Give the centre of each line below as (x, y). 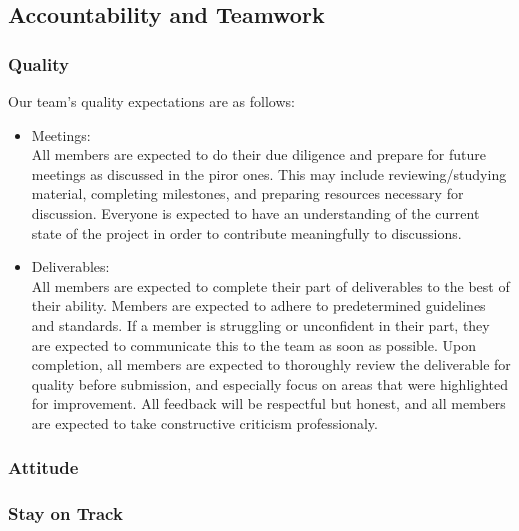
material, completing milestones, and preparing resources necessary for (247, 193)
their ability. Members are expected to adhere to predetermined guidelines (258, 305)
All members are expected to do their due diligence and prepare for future (258, 154)
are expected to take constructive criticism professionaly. (204, 422)
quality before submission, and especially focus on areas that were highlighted (270, 383)
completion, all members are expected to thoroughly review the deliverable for (271, 364)
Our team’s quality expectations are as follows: (151, 101)
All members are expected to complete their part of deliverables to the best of (270, 285)
